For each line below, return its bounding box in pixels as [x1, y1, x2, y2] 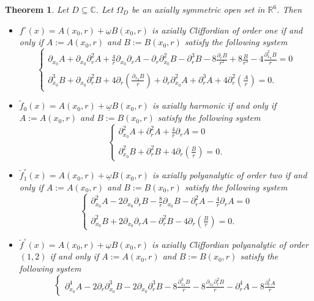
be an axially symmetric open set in [131, 3, 265, 15]
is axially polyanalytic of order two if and [152, 169, 307, 181]
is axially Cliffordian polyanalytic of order [152, 238, 308, 250]
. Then [277, 3, 302, 15]
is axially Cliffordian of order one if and [152, 23, 303, 36]
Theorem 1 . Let [5, 3, 69, 15]
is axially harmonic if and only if [152, 99, 277, 112]
